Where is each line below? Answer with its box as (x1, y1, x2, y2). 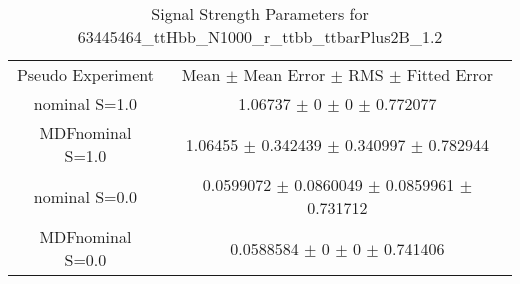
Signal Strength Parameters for (151, 2, 369, 25)
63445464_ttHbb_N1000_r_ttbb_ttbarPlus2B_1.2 (77, 25, 443, 48)
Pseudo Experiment (16, 63, 154, 86)
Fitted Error (406, 63, 494, 86)
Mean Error (243, 63, 326, 86)
